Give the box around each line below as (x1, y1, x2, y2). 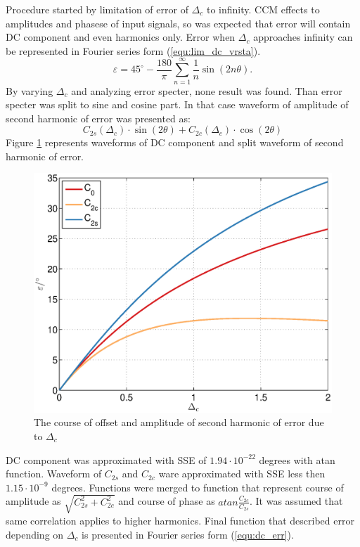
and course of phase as (118, 494, 215, 508)
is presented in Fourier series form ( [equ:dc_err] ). (82, 527, 294, 541)
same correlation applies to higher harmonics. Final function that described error (6, 513, 354, 527)
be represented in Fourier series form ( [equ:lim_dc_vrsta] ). (6, 43, 261, 58)
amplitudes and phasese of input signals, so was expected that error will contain (6, 15, 351, 30)
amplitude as (6, 494, 61, 508)
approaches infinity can (253, 30, 353, 44)
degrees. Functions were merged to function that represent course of (51, 480, 344, 494)
